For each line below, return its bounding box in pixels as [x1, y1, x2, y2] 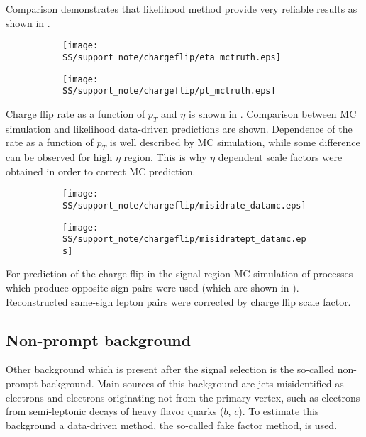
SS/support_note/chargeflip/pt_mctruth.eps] [62, 86, 276, 96]
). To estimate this [238, 404, 319, 419]
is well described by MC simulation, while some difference [109, 135, 360, 150]
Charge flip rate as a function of [6, 106, 145, 121]
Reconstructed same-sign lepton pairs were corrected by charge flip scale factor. [6, 294, 351, 309]
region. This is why [123, 150, 207, 164]
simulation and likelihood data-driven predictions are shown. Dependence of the [6, 121, 353, 135]
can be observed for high [6, 150, 113, 164]
